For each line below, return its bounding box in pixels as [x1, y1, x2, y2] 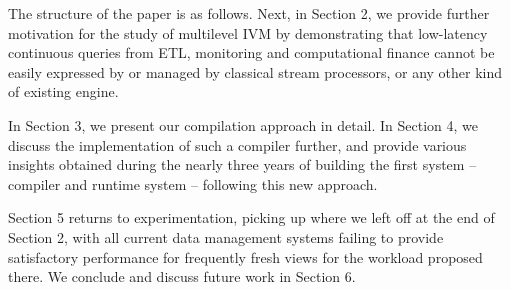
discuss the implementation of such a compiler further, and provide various [8, 134, 467, 155]
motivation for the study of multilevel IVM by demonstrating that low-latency [8, 22, 488, 43]
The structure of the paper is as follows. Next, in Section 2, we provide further [8, 3, 490, 23]
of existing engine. [8, 81, 119, 102]
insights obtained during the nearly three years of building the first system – [8, 154, 477, 175]
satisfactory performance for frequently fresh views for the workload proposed [8, 246, 483, 267]
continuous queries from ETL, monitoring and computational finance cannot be [8, 42, 495, 63]
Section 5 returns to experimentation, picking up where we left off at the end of [8, 207, 495, 228]
